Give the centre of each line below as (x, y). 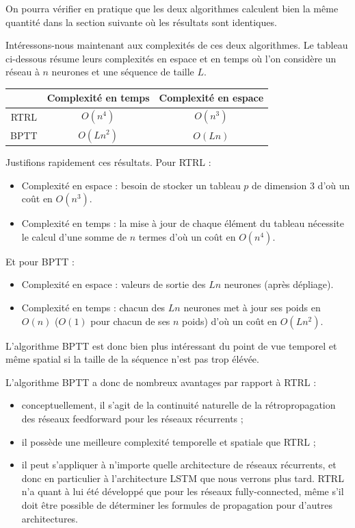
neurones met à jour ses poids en (252, 308)
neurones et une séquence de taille (123, 72)
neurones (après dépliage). (279, 284)
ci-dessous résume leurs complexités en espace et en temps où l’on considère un (171, 58)
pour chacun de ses (130, 321)
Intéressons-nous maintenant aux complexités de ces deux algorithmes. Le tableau (177, 45)
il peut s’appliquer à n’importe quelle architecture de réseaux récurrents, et (179, 465)
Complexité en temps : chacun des (93, 308)
